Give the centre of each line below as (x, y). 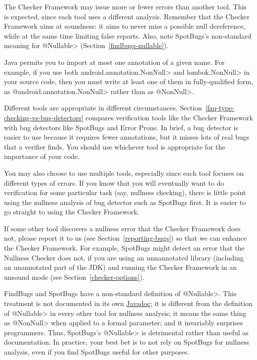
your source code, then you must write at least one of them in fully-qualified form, (128, 81)
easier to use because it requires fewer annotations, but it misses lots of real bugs (127, 137)
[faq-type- (220, 108)
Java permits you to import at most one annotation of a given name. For (114, 62)
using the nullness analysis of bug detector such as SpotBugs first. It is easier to (125, 202)
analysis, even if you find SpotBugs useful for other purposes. (97, 352)
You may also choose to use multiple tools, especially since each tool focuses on (124, 173)
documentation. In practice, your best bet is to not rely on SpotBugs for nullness (127, 342)
